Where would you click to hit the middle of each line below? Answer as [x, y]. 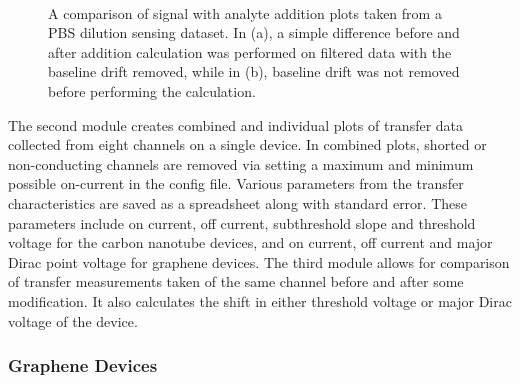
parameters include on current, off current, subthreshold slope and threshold [242, 222]
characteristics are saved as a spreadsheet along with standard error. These [237, 202]
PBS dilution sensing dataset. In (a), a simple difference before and [254, 32]
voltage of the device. [73, 320]
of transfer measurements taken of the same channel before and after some [236, 281]
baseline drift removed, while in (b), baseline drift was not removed [254, 71]
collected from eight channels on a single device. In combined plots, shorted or [247, 144]
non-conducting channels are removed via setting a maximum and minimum [241, 163]
